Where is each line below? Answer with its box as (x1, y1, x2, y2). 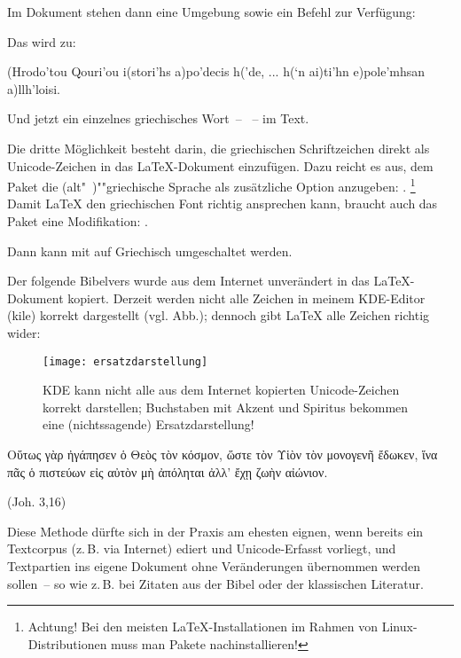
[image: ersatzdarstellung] (43, 355, 208, 368)
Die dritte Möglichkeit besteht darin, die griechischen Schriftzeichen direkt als (7, 138, 430, 157)
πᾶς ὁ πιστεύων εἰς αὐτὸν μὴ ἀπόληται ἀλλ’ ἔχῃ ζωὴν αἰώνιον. (7, 462, 328, 481)
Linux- (381, 617, 418, 636)
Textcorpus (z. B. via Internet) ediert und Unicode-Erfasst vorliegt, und (7, 539, 396, 558)
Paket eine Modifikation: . (7, 212, 148, 230)
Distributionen (27, 634, 107, 653)
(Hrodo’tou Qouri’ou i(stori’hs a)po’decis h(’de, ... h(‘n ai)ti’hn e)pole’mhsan (7, 62, 426, 81)
